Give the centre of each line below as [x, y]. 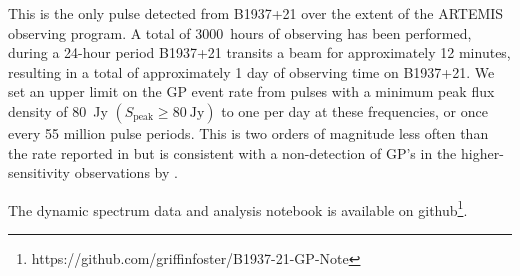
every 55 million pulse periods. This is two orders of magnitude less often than [248, 132]
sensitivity [39, 172]
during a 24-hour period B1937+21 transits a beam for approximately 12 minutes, [259, 52]
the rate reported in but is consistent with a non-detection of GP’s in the [232, 152]
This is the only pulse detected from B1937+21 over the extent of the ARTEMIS [256, 13]
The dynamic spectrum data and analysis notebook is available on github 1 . [238, 208]
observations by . [126, 172]
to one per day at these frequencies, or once [354, 110]
